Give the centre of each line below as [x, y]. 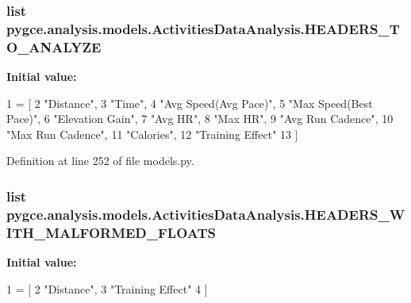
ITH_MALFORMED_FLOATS [111, 232]
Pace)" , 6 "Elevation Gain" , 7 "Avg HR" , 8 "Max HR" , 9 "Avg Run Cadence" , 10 [200, 119]
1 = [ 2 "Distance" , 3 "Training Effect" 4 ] [107, 288]
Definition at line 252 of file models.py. [100, 161]
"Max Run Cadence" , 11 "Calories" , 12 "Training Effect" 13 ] [152, 134]
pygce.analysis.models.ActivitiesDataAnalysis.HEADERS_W [206, 214]
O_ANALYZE [54, 46]
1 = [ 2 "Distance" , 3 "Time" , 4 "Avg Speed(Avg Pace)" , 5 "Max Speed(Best [190, 103]
